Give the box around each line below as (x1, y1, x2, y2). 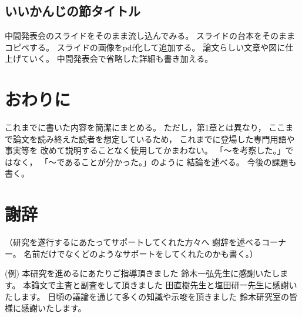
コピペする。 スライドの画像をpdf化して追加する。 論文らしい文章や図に (5, 41, 286, 53)
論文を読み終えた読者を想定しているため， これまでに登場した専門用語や (12, 132, 295, 145)
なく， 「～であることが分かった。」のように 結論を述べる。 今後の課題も (12, 155, 297, 168)
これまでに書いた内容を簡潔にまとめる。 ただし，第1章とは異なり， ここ (5, 121, 286, 134)
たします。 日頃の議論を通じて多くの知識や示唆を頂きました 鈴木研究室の (5, 290, 289, 302)
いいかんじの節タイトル (5, 2, 140, 20)
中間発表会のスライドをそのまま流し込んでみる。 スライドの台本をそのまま (5, 29, 295, 42)
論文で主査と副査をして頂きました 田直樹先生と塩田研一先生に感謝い (31, 278, 297, 291)
